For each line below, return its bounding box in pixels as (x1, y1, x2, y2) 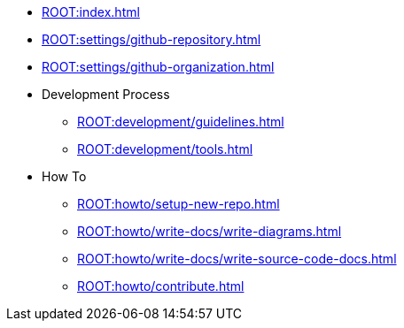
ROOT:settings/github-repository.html (42, 32, 261, 47)
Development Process (42, 87, 170, 102)
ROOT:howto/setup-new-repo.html (77, 196, 280, 211)
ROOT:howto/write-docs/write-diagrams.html (77, 224, 342, 239)
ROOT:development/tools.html (77, 141, 253, 156)
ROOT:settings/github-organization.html (42, 59, 275, 74)
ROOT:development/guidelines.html (77, 114, 284, 129)
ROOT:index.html (42, 4, 140, 19)
